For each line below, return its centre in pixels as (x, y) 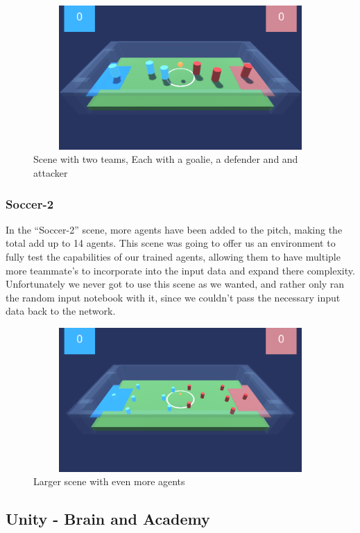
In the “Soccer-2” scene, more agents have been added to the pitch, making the (174, 229)
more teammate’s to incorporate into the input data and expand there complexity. (180, 270)
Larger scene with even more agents (109, 481)
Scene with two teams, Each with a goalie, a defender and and (166, 159)
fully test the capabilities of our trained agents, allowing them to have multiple (173, 257)
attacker (51, 173)
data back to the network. (61, 311)
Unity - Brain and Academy (108, 519)
